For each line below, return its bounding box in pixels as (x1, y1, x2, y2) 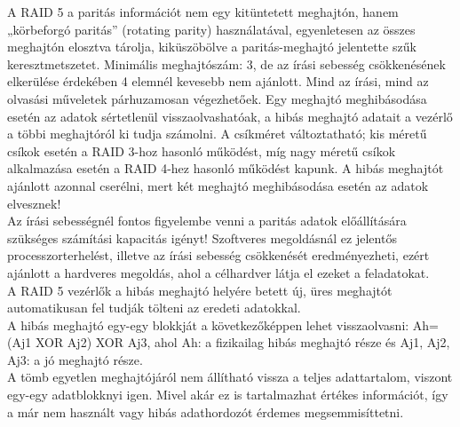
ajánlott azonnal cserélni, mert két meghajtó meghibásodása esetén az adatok (7, 176, 429, 194)
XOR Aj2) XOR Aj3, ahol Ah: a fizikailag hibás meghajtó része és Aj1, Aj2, (35, 333, 450, 352)
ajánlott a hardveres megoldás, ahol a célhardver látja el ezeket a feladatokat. (7, 263, 430, 281)
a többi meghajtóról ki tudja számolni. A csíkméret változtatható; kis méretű (7, 124, 427, 143)
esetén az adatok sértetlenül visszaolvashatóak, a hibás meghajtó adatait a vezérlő (7, 107, 453, 125)
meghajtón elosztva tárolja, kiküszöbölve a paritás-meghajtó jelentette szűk (7, 37, 416, 56)
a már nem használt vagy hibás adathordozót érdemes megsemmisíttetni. (7, 402, 404, 421)
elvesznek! (7, 194, 61, 212)
